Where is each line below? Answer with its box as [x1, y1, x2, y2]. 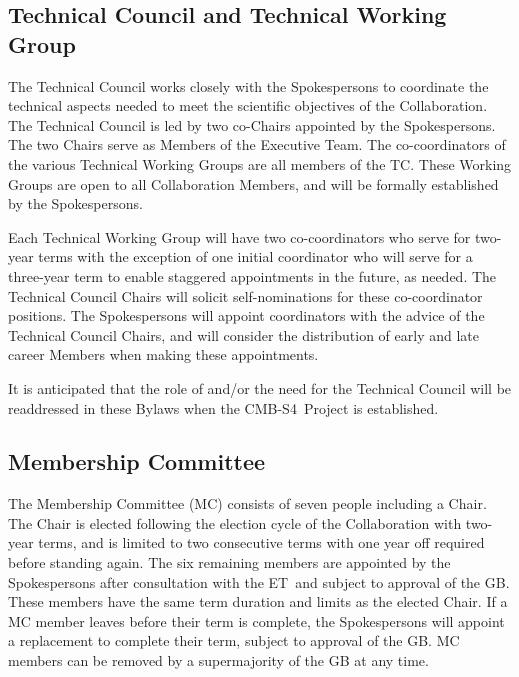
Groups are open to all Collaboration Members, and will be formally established [8, 173, 499, 194]
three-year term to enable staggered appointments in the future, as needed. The [8, 265, 497, 286]
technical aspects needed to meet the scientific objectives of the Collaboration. [8, 95, 488, 116]
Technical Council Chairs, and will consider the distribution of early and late [8, 324, 479, 345]
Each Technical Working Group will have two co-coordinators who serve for [8, 226, 471, 247]
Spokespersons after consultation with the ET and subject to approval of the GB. [8, 571, 510, 592]
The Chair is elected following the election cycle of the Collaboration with [8, 512, 462, 533]
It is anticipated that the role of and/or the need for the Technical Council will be [8, 377, 512, 398]
